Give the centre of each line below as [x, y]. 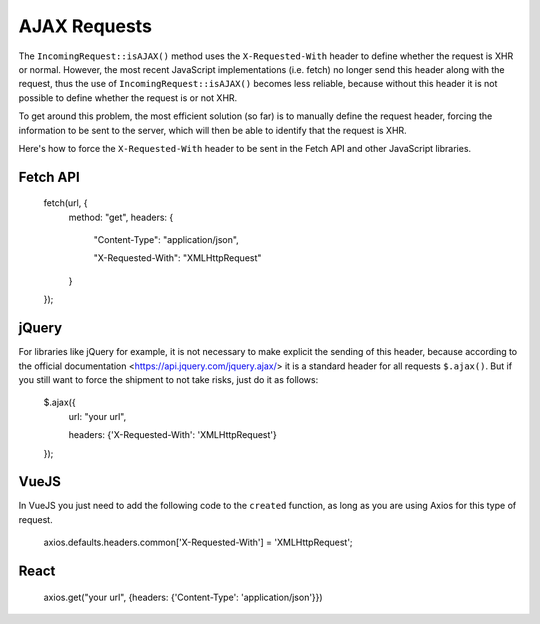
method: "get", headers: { [121, 217]
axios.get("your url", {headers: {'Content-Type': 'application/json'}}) [183, 597]
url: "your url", [97, 416]
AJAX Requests [85, 26]
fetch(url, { [65, 203]
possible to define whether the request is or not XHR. [128, 97]
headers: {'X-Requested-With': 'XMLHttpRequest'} [172, 435]
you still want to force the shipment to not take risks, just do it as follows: [168, 379]
